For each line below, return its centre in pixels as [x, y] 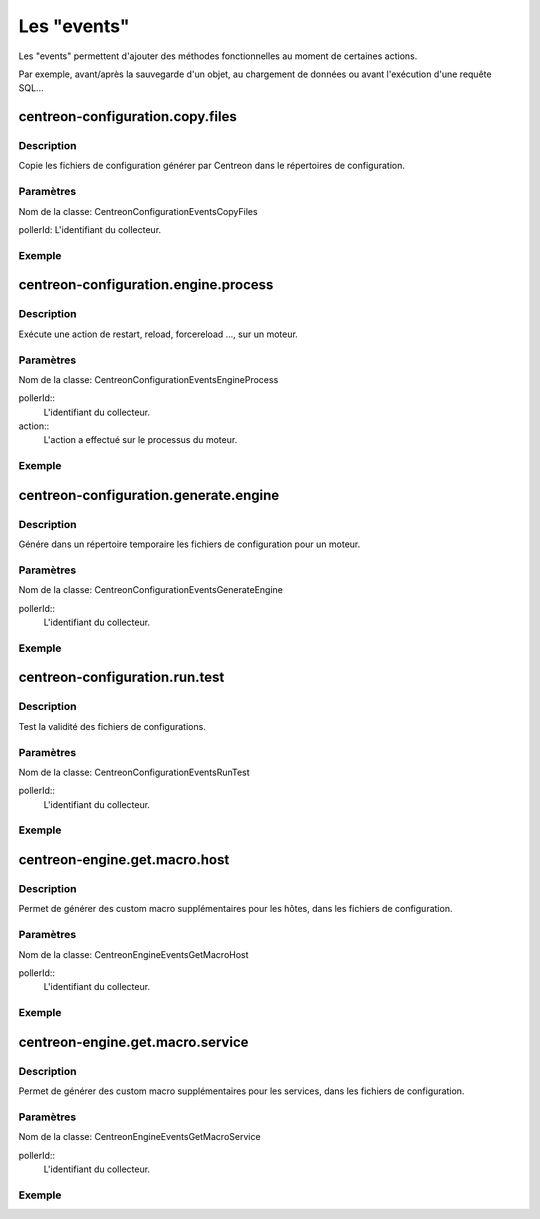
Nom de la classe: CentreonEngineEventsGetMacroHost [133, 954]
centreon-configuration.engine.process [146, 285]
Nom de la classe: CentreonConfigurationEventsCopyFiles [138, 211]
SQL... [31, 88]
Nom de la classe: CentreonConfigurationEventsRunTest [134, 772]
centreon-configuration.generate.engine [149, 495]
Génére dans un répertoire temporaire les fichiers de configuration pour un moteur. [189, 544]
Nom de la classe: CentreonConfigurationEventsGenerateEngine [151, 590]
